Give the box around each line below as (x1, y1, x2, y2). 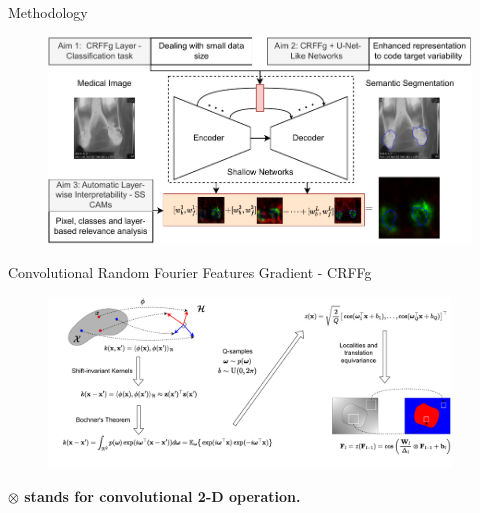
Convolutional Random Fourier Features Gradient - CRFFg (8, 262, 372, 283)
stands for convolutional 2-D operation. (24, 485, 301, 506)
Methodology (8, 2, 88, 22)
